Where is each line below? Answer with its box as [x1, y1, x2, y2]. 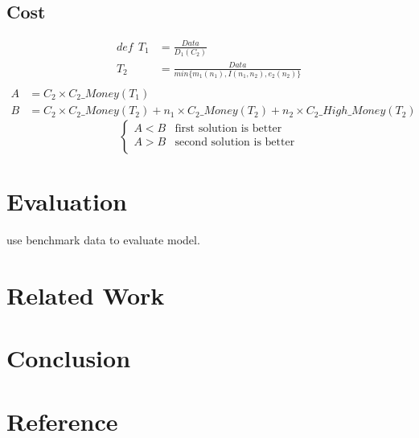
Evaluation [6, 185, 127, 218]
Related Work [6, 278, 165, 311]
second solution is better [175, 136, 295, 148]
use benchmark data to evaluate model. [6, 231, 200, 248]
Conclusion [6, 342, 131, 375]
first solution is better [175, 122, 282, 134]
